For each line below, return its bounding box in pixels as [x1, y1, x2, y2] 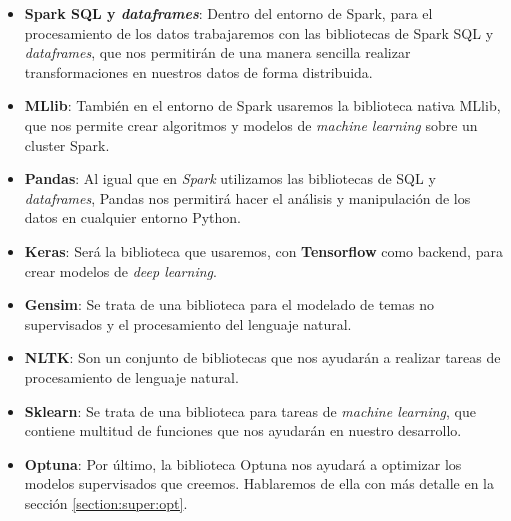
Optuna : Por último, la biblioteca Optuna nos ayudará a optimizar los [24, 453, 462, 474]
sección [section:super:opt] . [24, 492, 188, 513]
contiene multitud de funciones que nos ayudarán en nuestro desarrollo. [24, 420, 462, 441]
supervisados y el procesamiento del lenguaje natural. [24, 313, 352, 334]
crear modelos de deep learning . [24, 260, 217, 281]
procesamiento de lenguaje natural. [24, 366, 239, 387]
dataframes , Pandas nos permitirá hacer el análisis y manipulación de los [24, 187, 471, 208]
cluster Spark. [24, 134, 110, 155]
